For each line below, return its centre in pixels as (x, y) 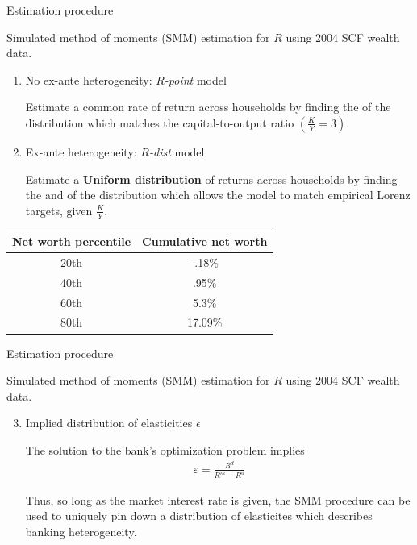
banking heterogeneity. (81, 531)
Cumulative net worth (205, 241)
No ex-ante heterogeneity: (89, 79)
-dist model (177, 151)
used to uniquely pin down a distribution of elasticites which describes (199, 516)
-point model (195, 79)
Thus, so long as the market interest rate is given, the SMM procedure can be (218, 499)
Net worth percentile (72, 241)
